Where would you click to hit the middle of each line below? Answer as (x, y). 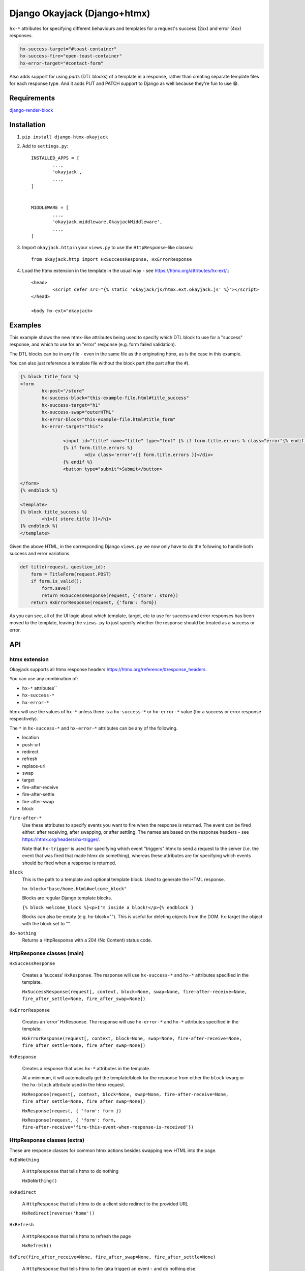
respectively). (24, 719)
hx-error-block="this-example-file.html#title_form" (109, 419)
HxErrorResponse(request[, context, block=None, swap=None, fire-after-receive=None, (132, 1038)
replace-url (34, 766)
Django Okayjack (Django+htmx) (80, 13)
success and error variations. (40, 554)
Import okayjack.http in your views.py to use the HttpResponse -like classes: (108, 248)
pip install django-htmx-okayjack (65, 137)
